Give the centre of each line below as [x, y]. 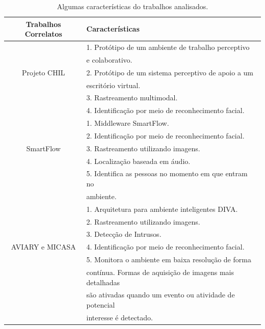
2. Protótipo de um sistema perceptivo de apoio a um [170, 72]
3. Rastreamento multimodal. [132, 98]
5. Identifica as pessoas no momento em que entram [167, 173]
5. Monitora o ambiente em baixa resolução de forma [169, 259]
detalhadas [103, 282]
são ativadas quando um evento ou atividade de [161, 295]
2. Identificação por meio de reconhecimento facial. [165, 135]
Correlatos [43, 34]
